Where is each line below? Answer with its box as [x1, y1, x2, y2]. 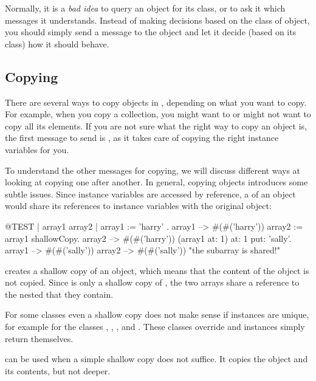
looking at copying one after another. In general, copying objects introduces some [5, 176, 308, 188]
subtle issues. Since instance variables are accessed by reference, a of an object [5, 187, 296, 200]
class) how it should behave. [5, 37, 109, 50]
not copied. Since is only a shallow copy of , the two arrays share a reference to [5, 276, 300, 289]
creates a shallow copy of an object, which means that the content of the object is [5, 264, 309, 276]
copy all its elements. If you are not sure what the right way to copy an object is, [5, 119, 307, 132]
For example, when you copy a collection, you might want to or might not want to [5, 108, 311, 120]
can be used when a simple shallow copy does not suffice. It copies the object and [5, 352, 308, 365]
